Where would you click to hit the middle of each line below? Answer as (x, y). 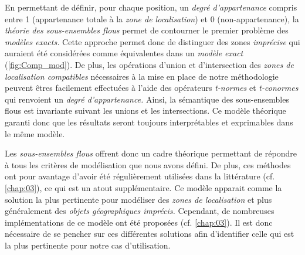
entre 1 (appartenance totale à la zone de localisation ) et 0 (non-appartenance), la (152, 18)
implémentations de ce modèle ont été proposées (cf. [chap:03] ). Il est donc (139, 222)
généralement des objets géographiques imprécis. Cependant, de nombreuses (140, 211)
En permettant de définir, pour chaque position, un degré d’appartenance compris (151, 7)
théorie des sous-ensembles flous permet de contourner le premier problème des (147, 30)
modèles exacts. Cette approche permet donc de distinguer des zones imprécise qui (152, 41)
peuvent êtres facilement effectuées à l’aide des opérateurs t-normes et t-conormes (152, 88)
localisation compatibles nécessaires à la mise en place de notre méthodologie (142, 76)
